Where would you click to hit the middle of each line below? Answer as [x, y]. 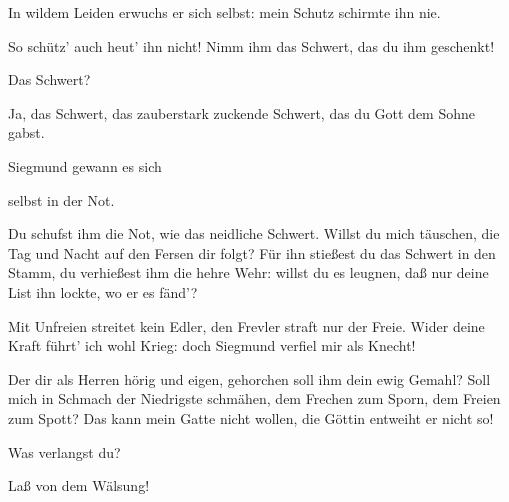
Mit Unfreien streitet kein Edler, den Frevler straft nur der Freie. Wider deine [246, 325]
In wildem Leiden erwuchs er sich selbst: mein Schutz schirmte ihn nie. [224, 12]
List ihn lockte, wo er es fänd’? [103, 291]
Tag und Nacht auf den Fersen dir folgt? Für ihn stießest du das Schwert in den [252, 252]
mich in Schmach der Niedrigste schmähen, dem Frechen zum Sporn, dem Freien [254, 398]
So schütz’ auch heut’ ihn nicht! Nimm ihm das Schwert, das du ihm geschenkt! [251, 45]
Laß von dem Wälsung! [79, 485]
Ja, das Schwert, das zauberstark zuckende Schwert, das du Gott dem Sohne [242, 112]
